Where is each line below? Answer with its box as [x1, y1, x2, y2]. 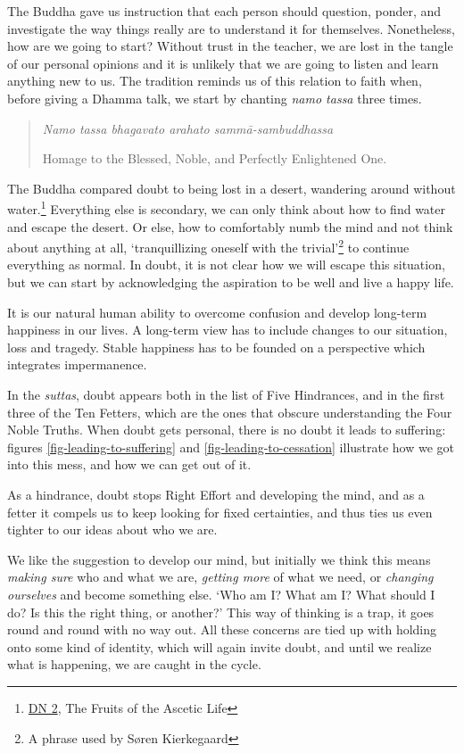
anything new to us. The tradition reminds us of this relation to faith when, [7, 71, 422, 90]
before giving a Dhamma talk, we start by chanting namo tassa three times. [7, 88, 422, 107]
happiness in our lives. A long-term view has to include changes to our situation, [7, 320, 448, 339]
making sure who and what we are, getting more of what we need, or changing [7, 567, 434, 586]
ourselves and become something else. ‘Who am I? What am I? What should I [7, 584, 435, 603]
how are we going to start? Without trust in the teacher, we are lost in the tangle [7, 37, 453, 55]
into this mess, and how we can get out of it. [7, 455, 252, 474]
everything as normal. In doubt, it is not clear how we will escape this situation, [7, 255, 445, 274]
